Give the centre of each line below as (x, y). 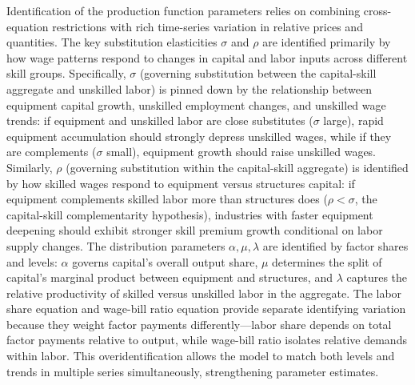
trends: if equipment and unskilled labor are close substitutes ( (160, 120)
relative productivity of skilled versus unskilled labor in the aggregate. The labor (204, 293)
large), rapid (353, 120)
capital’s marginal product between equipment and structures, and (170, 277)
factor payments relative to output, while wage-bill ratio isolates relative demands (207, 340)
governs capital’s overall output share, (165, 261)
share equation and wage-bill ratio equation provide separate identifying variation (206, 309)
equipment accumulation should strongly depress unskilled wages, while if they (199, 136)
